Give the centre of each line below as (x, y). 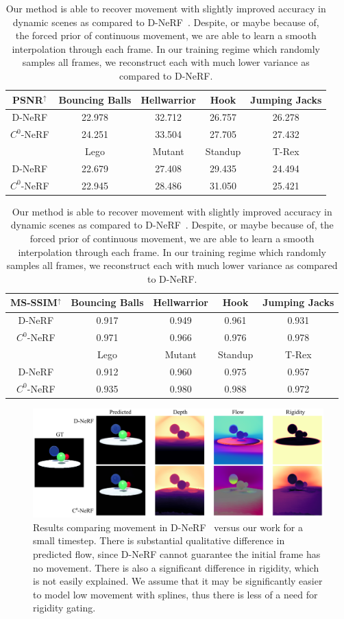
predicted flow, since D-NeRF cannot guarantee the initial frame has (177, 553)
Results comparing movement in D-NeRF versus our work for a (168, 527)
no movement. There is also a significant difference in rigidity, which (176, 567)
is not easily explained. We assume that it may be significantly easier (178, 581)
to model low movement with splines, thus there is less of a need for (175, 594)
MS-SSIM (34, 302)
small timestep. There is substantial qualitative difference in (159, 540)
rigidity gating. (64, 608)
